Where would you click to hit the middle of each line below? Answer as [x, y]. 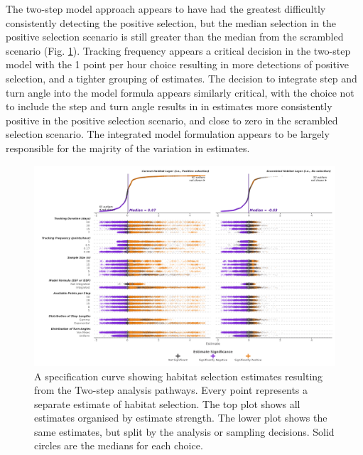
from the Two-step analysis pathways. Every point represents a [171, 390]
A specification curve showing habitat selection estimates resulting [179, 376]
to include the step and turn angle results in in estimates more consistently [169, 106]
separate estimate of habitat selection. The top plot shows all [167, 403]
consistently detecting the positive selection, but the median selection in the [171, 22]
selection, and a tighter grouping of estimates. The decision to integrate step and [181, 78]
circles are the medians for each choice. [119, 445]
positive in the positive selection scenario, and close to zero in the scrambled [172, 120]
